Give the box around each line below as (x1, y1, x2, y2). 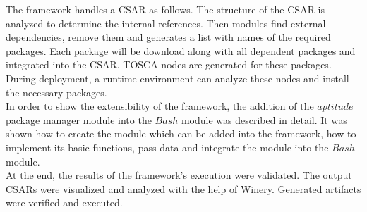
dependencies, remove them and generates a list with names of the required (6, 30, 331, 44)
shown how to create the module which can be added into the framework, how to (6, 126, 356, 141)
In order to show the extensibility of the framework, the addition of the (6, 99, 314, 113)
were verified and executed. (6, 195, 123, 210)
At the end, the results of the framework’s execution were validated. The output (6, 168, 352, 182)
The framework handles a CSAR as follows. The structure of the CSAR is (6, 2, 325, 16)
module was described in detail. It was (181, 112, 347, 127)
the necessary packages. (6, 85, 107, 99)
